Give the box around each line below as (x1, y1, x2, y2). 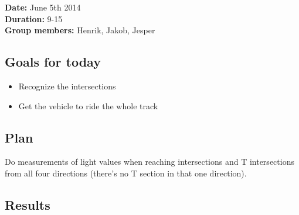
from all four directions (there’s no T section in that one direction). (5, 167, 247, 179)
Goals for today (5, 53, 101, 71)
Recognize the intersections (18, 79, 116, 92)
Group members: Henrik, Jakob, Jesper (5, 24, 155, 36)
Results (5, 195, 50, 213)
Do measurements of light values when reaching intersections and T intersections (5, 155, 294, 168)
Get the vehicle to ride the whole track (18, 99, 158, 112)
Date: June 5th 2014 (5, 1, 81, 13)
